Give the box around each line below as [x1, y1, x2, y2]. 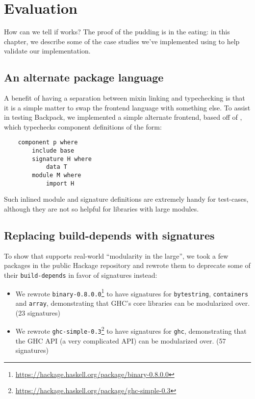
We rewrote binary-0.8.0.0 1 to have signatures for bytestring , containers [15, 287, 249, 298]
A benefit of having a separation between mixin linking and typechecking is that [4, 93, 245, 103]
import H [46, 180, 75, 187]
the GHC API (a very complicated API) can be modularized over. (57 [15, 335, 226, 346]
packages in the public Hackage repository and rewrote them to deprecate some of [4, 260, 251, 270]
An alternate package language [4, 70, 164, 85]
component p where [18, 139, 78, 146]
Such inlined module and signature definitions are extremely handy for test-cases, [4, 194, 249, 204]
